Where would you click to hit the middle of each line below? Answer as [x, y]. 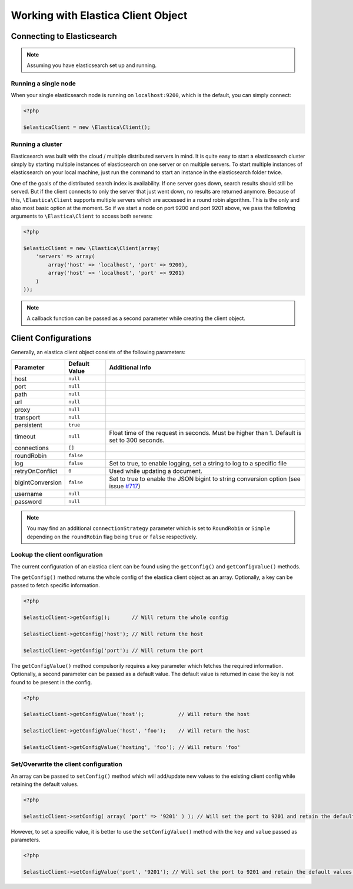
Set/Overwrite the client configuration [67, 764]
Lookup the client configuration [57, 555]
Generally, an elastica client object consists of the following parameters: [98, 352]
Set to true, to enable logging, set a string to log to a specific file [198, 463]
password [28, 501]
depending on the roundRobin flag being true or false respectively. [112, 537]
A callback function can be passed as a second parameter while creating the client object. [136, 318]
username [29, 494]
